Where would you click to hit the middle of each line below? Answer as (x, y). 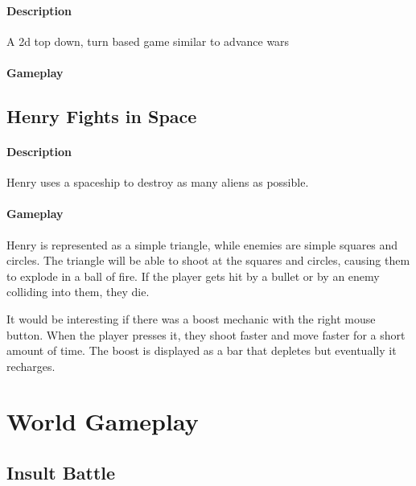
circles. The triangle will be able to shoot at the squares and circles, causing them (208, 260)
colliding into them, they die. (78, 292)
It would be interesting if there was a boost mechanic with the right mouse (191, 318)
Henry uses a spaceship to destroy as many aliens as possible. (158, 182)
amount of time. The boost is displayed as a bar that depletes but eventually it (202, 350)
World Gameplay (103, 421)
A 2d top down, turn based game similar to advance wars (148, 41)
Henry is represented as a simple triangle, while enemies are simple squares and (202, 244)
